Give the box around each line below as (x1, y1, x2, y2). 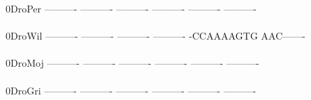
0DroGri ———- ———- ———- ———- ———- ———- (6, 83, 256, 97)
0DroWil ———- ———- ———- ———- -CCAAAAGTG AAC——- (6, 28, 305, 43)
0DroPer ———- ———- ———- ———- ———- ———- (6, 1, 256, 15)
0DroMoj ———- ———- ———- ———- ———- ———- (6, 56, 259, 70)
